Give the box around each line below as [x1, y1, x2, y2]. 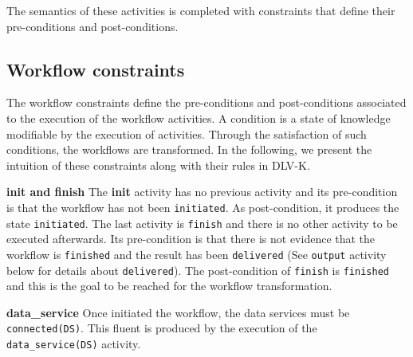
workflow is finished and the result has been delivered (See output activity [6, 245, 387, 262]
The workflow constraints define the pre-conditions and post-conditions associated [6, 94, 407, 111]
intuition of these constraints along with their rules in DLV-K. [6, 156, 310, 173]
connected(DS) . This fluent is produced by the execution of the [6, 320, 317, 336]
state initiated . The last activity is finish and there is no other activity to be [6, 214, 398, 231]
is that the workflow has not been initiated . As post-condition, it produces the [6, 198, 399, 215]
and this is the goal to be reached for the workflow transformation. [6, 277, 332, 294]
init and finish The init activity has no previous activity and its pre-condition [6, 183, 398, 200]
